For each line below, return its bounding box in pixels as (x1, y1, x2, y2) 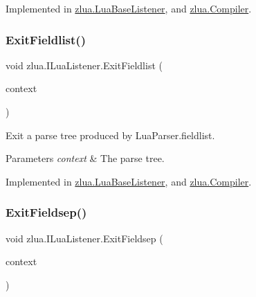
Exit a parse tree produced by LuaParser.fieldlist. (6, 127, 215, 142)
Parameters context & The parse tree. (6, 151, 165, 165)
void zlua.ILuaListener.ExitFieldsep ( (6, 231, 163, 245)
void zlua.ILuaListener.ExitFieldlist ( (6, 57, 163, 72)
